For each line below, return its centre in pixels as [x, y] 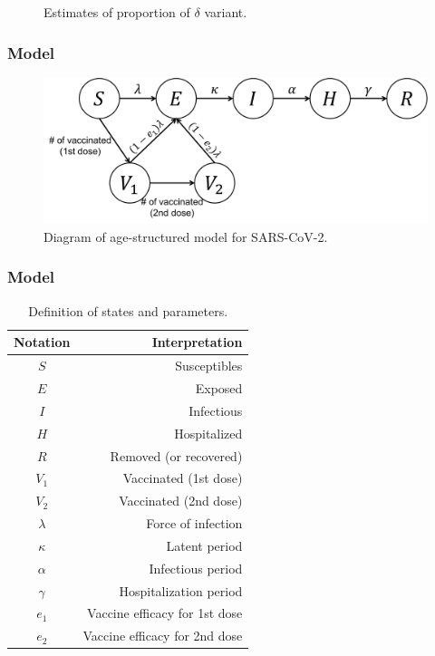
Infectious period [196, 568]
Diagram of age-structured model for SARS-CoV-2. [186, 236]
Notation [42, 342]
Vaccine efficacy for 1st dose [165, 613]
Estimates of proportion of [117, 12]
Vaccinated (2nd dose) [181, 501]
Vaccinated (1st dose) [183, 478]
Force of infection [194, 523]
